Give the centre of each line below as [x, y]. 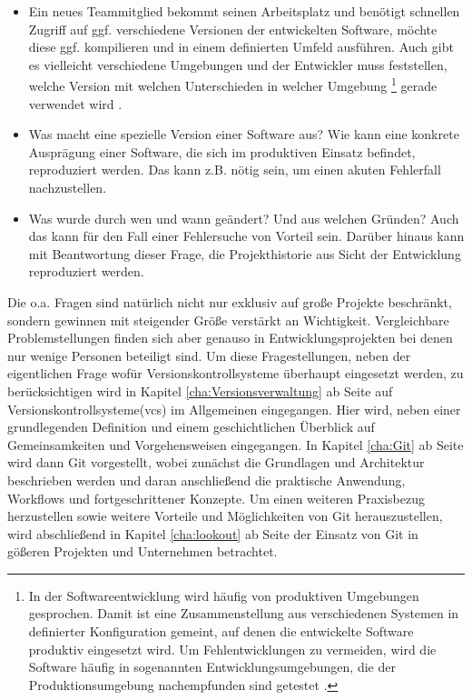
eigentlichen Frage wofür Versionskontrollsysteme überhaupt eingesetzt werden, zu [236, 373]
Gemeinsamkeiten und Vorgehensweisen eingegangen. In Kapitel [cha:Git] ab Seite [236, 444]
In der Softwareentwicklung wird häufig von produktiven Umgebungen [224, 595]
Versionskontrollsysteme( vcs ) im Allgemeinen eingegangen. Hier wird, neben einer [234, 409]
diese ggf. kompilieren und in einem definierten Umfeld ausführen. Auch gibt [241, 47]
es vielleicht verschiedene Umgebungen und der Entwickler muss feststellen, [238, 64]
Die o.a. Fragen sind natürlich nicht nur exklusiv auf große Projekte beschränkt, [230, 301]
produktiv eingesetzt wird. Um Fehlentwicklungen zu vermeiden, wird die [232, 649]
